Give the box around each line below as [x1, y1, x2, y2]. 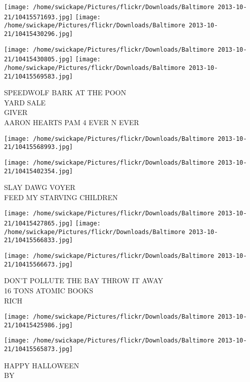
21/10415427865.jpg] [4, 220, 73, 227]
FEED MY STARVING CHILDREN [4, 192, 118, 202]
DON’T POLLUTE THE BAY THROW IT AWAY [4, 275, 163, 286]
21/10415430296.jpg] [4, 30, 73, 37]
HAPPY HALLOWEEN [4, 360, 79, 370]
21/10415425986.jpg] [4, 321, 73, 329]
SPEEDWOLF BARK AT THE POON [4, 87, 127, 98]
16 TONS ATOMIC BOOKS [4, 285, 93, 295]
